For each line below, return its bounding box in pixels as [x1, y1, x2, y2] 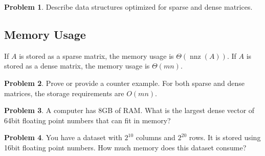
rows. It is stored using [189, 132, 261, 143]
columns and [136, 132, 175, 143]
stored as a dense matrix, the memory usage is [4, 60, 150, 71]
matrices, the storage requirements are [4, 87, 124, 98]
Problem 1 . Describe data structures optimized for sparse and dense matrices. [4, 2, 253, 12]
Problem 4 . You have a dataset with [4, 132, 122, 143]
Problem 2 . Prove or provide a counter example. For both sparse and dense [4, 77, 245, 88]
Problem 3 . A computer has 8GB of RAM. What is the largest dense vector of [4, 105, 255, 116]
